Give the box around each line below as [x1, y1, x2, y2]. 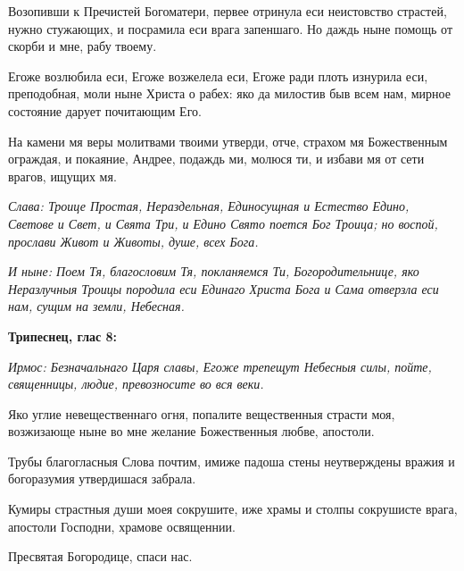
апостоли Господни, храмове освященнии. [8, 516, 236, 535]
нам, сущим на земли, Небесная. [8, 297, 185, 315]
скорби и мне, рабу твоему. [8, 37, 157, 55]
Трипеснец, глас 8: [8, 326, 118, 345]
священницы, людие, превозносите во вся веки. [8, 374, 264, 393]
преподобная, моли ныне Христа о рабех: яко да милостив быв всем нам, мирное [8, 84, 451, 103]
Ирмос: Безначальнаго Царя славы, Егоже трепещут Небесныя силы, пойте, [8, 357, 432, 375]
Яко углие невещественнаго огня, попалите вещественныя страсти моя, [8, 404, 395, 423]
